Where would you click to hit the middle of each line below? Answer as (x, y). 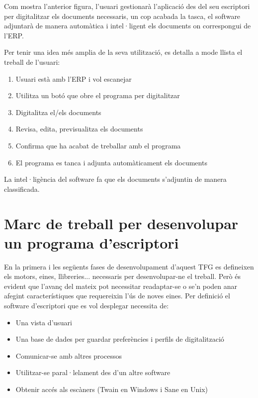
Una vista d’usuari (44, 322)
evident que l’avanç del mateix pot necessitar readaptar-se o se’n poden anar (121, 286)
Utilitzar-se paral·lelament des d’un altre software (93, 372)
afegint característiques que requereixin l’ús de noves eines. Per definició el (117, 296)
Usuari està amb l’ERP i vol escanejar (74, 78)
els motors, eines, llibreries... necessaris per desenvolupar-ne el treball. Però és (122, 276)
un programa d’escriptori (91, 242)
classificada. (22, 189)
